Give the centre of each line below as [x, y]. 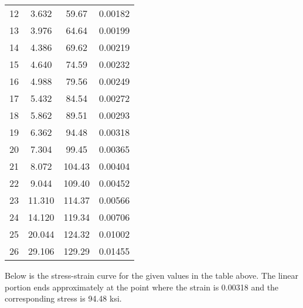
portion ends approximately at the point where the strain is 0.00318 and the [142, 287]
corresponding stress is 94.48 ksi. [63, 298]
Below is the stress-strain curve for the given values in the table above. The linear [151, 275]
